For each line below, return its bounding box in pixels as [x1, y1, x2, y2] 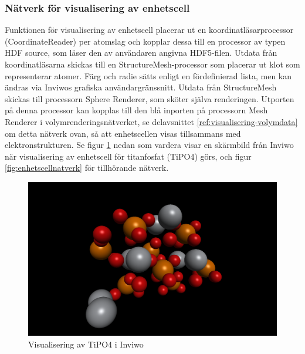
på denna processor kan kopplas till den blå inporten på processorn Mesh [5, 104, 268, 116]
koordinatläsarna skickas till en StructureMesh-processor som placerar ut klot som [5, 58, 300, 70]
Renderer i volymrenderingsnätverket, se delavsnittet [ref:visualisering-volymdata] [5, 115, 298, 127]
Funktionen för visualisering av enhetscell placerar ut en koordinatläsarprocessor [5, 23, 294, 36]
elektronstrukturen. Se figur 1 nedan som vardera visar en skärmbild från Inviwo [5, 139, 294, 151]
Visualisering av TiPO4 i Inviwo [28, 338, 144, 350]
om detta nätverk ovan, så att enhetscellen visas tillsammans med [5, 127, 241, 139]
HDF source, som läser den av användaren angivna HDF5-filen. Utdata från [5, 46, 277, 59]
